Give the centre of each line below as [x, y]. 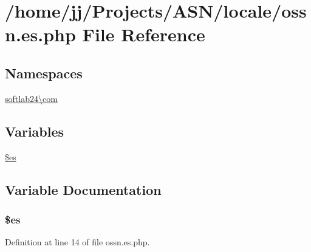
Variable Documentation [83, 189]
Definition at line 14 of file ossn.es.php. [77, 242]
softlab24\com [31, 98]
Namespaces [44, 73]
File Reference [144, 34]
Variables [35, 131]
